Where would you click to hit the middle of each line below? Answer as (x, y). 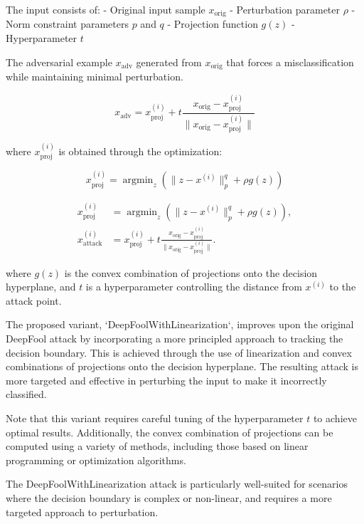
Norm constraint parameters (67, 24)
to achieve (335, 418)
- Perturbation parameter (285, 9)
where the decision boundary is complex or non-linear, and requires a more (169, 498)
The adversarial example (59, 62)
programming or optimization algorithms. (96, 460)
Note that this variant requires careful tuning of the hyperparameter (155, 418)
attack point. (34, 300)
